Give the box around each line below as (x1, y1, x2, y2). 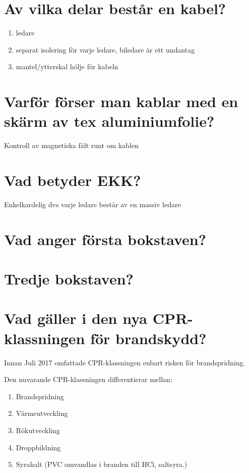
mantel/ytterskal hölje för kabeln (16, 61, 118, 72)
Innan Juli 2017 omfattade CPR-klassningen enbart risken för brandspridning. (4, 357, 245, 367)
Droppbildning (16, 442, 61, 452)
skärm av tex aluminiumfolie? (4, 111, 215, 131)
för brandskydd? (90, 327, 207, 348)
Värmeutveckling (16, 408, 68, 418)
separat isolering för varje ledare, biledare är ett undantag (16, 44, 195, 55)
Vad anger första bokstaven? (4, 228, 206, 249)
